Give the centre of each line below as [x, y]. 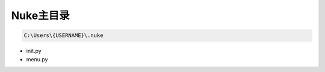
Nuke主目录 [41, 15]
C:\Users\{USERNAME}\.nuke [63, 35]
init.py [34, 51]
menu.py [37, 59]
